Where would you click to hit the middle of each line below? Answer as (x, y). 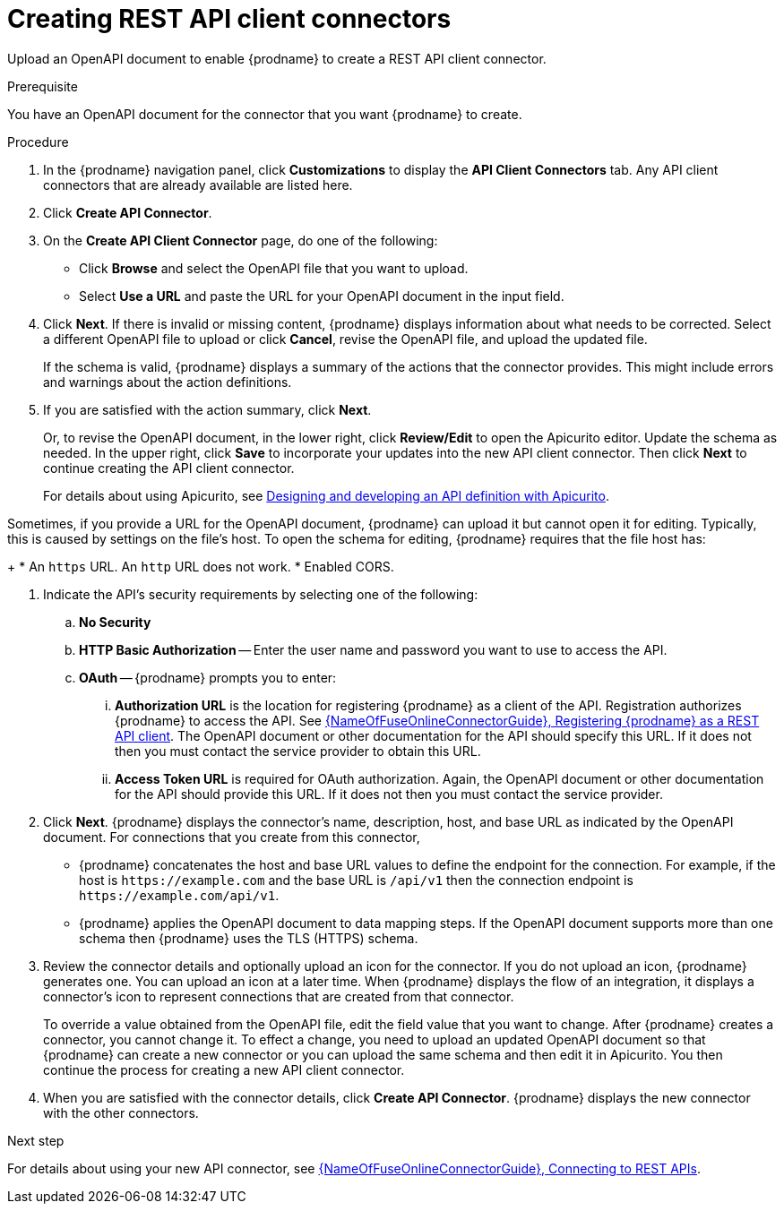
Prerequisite (43, 86)
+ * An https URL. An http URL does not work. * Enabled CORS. (201, 566)
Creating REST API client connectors (229, 19)
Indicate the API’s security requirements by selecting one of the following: (261, 594)
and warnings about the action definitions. (168, 382)
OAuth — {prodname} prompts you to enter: (208, 677)
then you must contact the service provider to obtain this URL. (298, 751)
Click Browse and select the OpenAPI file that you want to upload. (274, 268)
